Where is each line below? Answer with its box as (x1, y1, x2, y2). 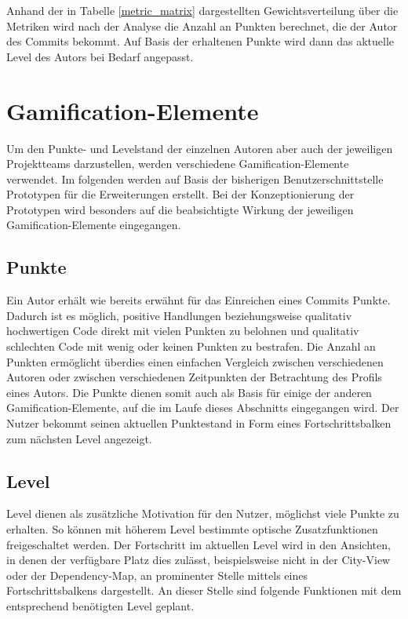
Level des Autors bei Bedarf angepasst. (6, 48, 194, 64)
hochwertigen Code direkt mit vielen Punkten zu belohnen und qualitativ (6, 322, 359, 339)
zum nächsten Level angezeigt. (6, 430, 152, 446)
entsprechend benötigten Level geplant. (6, 597, 195, 614)
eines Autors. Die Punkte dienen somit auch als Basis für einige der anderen (6, 384, 372, 400)
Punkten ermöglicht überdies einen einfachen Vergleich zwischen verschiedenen (6, 353, 384, 370)
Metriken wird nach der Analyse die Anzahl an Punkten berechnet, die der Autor (6, 17, 398, 34)
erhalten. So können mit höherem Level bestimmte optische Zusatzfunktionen (6, 521, 378, 537)
